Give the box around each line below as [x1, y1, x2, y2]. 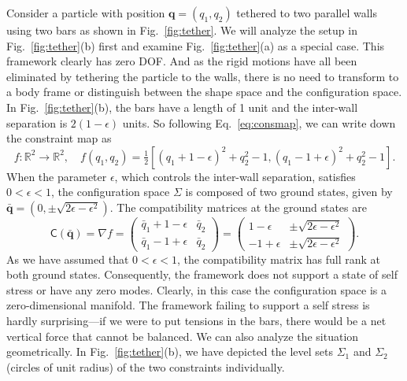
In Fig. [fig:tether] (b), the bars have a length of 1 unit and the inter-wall [6, 98, 358, 115]
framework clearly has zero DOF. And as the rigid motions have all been [6, 53, 357, 69]
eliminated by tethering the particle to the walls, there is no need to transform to [6, 68, 399, 84]
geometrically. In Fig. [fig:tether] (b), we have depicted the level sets [6, 343, 333, 360]
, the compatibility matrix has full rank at [177, 250, 381, 267]
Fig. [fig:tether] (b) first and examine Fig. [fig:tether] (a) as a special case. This [6, 37, 385, 54]
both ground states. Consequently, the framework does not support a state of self [6, 266, 398, 283]
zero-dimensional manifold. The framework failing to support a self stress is [6, 297, 370, 313]
